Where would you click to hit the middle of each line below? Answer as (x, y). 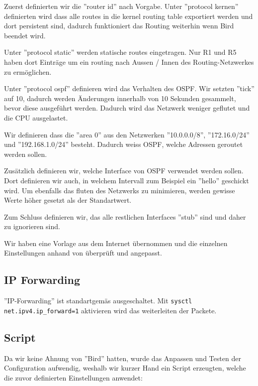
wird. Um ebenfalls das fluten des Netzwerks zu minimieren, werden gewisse (120, 190)
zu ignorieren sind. (32, 226)
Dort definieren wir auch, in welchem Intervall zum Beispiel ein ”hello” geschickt (127, 180)
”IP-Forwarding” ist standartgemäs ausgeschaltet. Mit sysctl (98, 301)
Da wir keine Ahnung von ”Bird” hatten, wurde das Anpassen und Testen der (123, 358)
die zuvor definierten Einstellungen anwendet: (73, 377)
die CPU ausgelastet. (36, 117)
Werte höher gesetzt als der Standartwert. (68, 200)
